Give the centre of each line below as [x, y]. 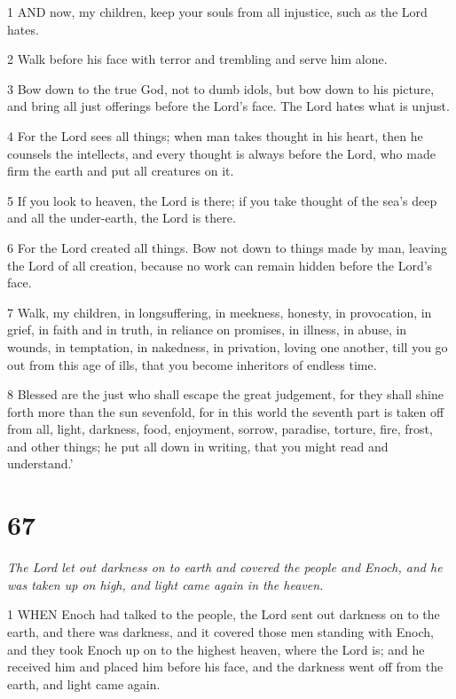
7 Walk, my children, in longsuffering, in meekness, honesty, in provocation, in [220, 312]
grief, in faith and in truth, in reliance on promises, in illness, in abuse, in [207, 330]
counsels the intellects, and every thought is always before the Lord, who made [221, 153]
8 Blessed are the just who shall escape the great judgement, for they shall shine [225, 394]
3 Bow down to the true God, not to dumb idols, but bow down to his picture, [221, 88]
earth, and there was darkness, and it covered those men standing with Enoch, [221, 631]
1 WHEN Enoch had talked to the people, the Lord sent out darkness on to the [224, 614]
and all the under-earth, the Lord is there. [122, 218]
